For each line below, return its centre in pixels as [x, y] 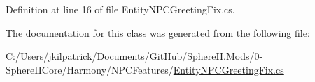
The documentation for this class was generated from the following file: [158, 32]
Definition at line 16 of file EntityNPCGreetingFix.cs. [120, 9]
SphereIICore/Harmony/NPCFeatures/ [90, 69]
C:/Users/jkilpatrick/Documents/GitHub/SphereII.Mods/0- [134, 56]
